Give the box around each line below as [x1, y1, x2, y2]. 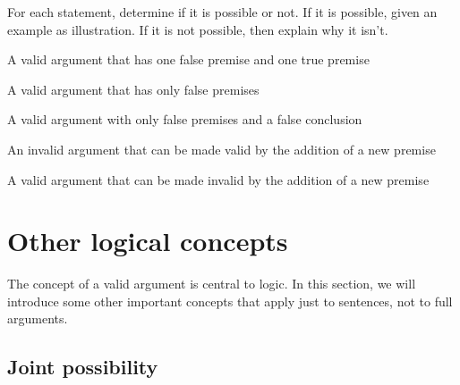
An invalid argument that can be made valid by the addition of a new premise [7, 139, 436, 158]
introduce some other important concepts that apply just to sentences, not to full [7, 291, 453, 310]
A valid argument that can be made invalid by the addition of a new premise [7, 170, 430, 188]
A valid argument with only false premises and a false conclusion [7, 110, 362, 129]
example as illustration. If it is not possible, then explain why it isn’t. [7, 20, 388, 38]
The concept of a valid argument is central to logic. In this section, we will [7, 274, 416, 293]
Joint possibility [7, 353, 158, 381]
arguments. [7, 309, 68, 328]
